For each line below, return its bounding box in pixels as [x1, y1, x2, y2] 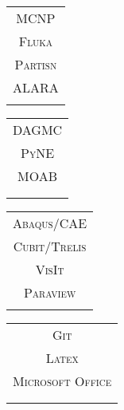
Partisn [14, 55, 57, 73]
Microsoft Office [13, 372, 112, 390]
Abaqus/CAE [13, 214, 87, 232]
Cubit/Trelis [13, 237, 87, 255]
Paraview [23, 283, 76, 302]
